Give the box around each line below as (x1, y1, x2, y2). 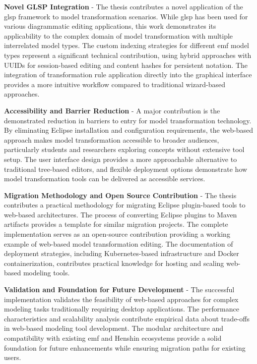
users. (4, 352, 21, 363)
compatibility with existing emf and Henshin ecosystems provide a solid (4, 333, 222, 343)
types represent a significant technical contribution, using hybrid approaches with (4, 50, 252, 60)
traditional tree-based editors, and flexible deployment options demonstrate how (4, 163, 248, 174)
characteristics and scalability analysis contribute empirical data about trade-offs (4, 313, 250, 323)
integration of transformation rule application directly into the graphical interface (4, 69, 252, 80)
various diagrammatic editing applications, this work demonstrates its (4, 21, 216, 31)
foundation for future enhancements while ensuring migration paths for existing (4, 342, 246, 353)
